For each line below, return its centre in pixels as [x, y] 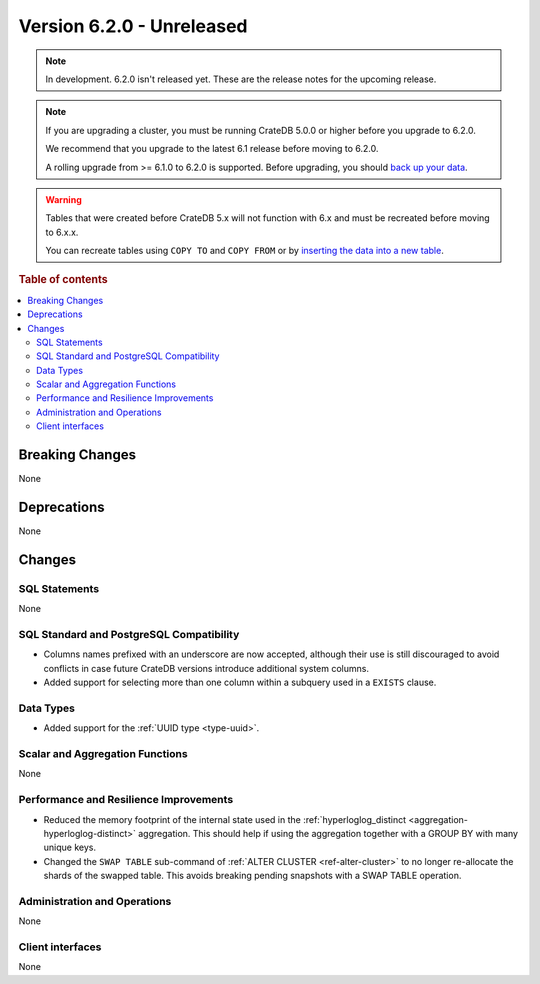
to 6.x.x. [62, 232]
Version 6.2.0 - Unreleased [133, 26]
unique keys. [70, 847]
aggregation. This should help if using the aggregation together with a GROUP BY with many [328, 833]
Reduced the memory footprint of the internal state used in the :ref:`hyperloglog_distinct [225, 819]
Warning [63, 199]
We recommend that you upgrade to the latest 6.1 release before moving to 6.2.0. [212, 149]
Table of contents [63, 280]
